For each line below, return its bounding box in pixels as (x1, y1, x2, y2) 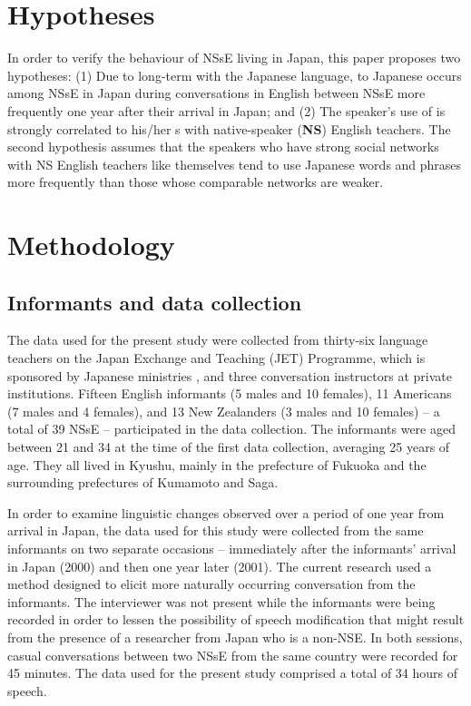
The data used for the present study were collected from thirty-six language (7, 330, 428, 349)
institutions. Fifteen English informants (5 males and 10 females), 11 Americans (7, 384, 452, 403)
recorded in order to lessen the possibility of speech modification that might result (7, 610, 465, 629)
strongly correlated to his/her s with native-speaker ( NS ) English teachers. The (7, 119, 451, 138)
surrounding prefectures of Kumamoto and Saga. (7, 473, 279, 492)
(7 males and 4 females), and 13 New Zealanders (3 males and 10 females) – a (7, 401, 440, 420)
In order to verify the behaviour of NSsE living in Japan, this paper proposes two (7, 48, 461, 67)
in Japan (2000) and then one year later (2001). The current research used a (7, 556, 432, 575)
